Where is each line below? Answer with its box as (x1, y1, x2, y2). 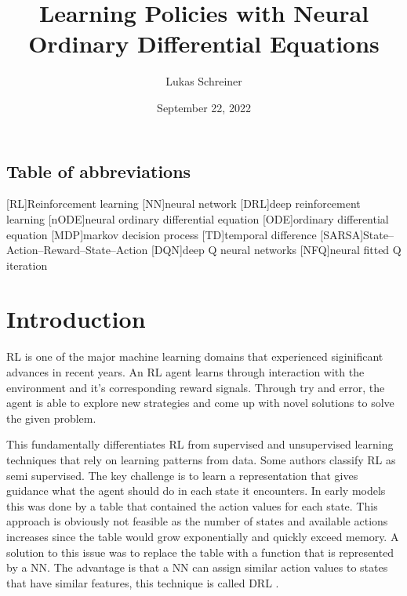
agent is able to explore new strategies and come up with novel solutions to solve (6, 394, 394, 411)
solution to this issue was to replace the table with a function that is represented (6, 543, 394, 560)
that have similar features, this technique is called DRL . (6, 574, 279, 591)
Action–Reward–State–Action (6, 242, 148, 258)
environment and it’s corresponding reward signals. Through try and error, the (6, 379, 385, 395)
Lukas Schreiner (165, 73, 242, 89)
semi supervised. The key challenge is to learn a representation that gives (6, 467, 358, 483)
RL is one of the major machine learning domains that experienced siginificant (6, 348, 383, 365)
